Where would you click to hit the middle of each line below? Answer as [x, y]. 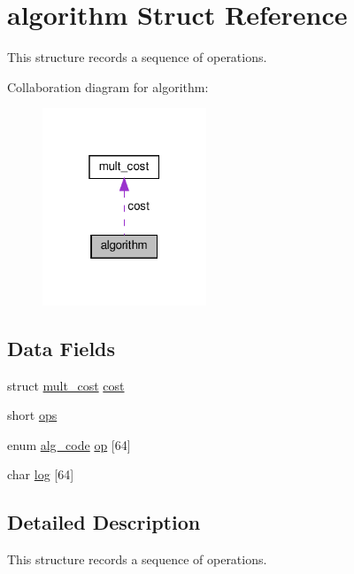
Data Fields [62, 348]
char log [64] [41, 474]
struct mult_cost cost [66, 385]
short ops [32, 415]
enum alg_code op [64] [69, 444]
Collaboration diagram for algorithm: [108, 86]
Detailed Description [104, 522]
